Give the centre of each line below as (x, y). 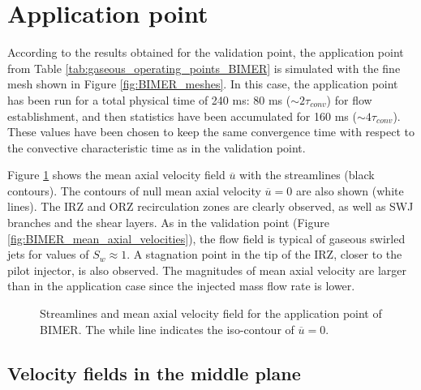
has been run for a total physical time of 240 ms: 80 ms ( (149, 99)
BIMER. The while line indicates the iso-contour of (167, 329)
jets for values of (48, 254)
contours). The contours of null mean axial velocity (134, 190)
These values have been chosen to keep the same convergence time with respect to (211, 132)
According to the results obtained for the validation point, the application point (206, 52)
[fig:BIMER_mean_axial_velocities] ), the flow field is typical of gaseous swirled (206, 238)
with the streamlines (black (307, 175)
